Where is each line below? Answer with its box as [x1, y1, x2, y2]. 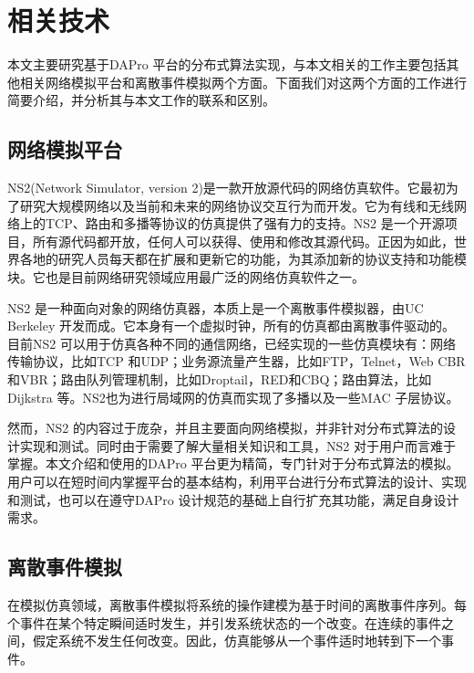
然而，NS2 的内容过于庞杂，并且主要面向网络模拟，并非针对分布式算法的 [7, 418, 443, 437]
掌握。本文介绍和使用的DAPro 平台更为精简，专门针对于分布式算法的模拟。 [7, 454, 459, 473]
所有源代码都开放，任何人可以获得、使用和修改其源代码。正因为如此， [32, 231, 454, 250]
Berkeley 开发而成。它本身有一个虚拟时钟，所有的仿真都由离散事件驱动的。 [7, 316, 455, 335]
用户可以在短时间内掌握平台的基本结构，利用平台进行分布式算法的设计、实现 [7, 472, 467, 491]
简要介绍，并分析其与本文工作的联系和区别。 [7, 90, 275, 110]
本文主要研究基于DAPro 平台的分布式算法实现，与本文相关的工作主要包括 [7, 55, 447, 74]
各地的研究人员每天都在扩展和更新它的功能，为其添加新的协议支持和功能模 [19, 249, 467, 268]
